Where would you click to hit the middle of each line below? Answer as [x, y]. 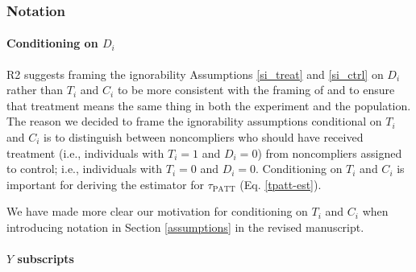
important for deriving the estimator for [105, 184]
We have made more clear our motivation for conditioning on [157, 211]
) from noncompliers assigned [330, 152]
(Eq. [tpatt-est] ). [281, 184]
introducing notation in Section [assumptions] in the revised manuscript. [185, 227]
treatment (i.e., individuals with [85, 152]
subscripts [46, 259]
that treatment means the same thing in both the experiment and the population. [209, 105]
